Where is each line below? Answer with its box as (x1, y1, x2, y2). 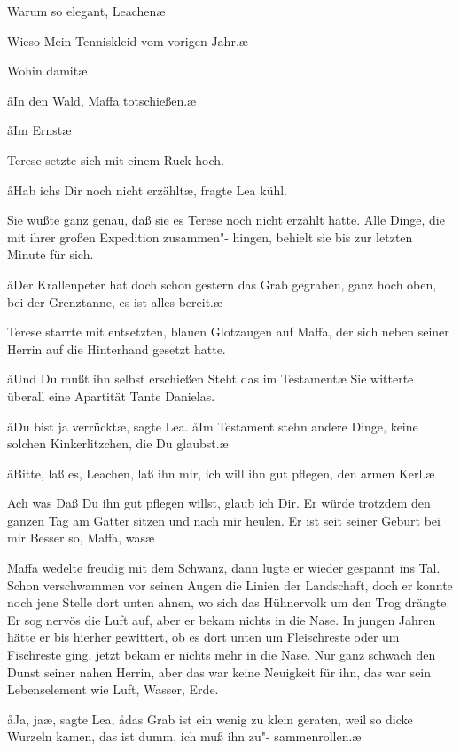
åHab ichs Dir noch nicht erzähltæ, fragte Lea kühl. (7, 180, 287, 199)
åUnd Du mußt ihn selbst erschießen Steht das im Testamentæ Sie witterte (7, 369, 414, 388)
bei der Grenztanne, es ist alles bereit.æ (7, 292, 223, 311)
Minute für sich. (7, 245, 94, 264)
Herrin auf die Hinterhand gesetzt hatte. (7, 339, 226, 358)
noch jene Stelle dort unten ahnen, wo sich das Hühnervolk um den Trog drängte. (7, 593, 450, 612)
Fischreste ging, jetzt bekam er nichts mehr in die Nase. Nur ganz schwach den (7, 645, 436, 664)
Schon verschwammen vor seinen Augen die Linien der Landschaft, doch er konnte (7, 575, 453, 594)
